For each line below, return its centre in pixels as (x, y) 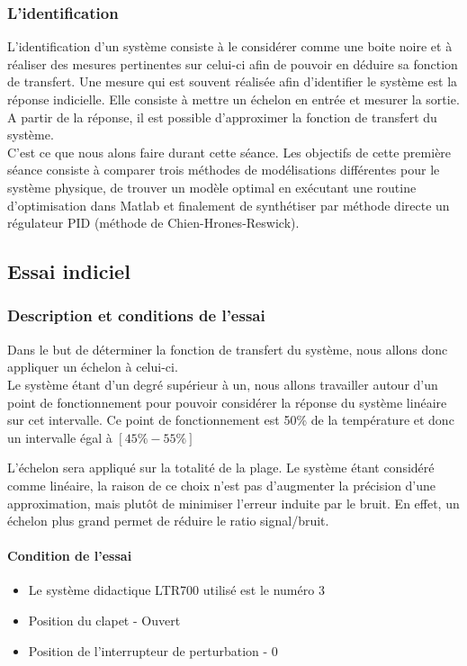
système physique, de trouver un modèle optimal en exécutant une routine (212, 187)
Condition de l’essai (70, 556)
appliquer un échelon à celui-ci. (93, 367)
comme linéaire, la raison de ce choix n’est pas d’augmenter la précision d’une (222, 485)
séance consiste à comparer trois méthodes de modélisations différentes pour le (224, 170)
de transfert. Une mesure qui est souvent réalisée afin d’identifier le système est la (233, 81)
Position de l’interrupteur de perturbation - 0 (153, 650)
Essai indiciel (69, 271)
